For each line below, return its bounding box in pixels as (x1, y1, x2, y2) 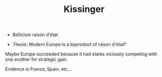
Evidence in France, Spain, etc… (5, 66, 71, 72)
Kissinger (63, 3, 105, 15)
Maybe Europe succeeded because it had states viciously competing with (5, 51, 157, 57)
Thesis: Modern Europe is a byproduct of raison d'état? (12, 41, 126, 47)
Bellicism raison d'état (12, 31, 58, 38)
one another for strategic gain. (5, 56, 68, 62)
